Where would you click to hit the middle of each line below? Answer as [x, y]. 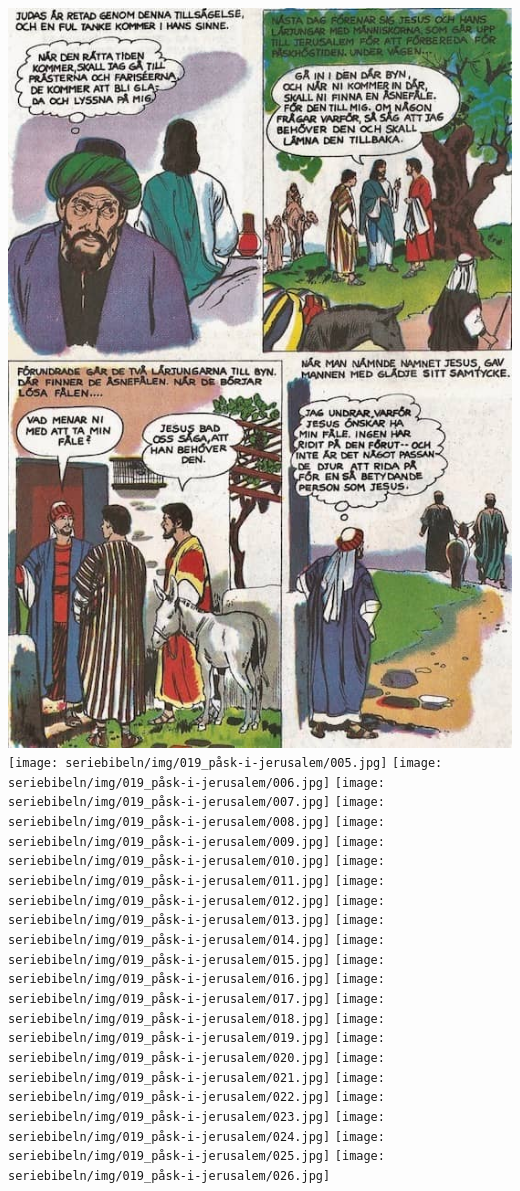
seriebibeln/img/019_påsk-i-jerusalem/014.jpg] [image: [196, 940]
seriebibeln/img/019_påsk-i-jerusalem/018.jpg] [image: [196, 1018]
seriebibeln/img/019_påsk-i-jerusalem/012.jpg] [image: [196, 900]
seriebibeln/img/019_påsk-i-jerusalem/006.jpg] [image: [196, 782]
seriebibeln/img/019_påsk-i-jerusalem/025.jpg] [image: [196, 1156]
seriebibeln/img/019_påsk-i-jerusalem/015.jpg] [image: [196, 959]
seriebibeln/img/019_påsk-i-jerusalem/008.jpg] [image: [196, 822]
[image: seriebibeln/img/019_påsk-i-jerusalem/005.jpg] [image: [225, 763]
